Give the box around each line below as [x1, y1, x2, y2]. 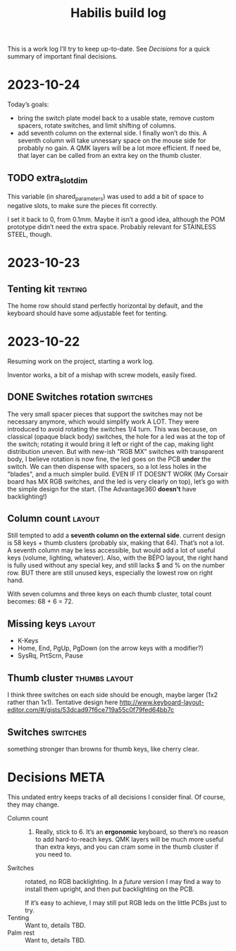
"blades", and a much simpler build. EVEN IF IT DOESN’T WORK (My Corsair [7, 470, 228, 478]
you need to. [35, 849, 72, 858]
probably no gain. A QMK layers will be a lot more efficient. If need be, [17, 144, 222, 152]
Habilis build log [70, 5, 167, 21]
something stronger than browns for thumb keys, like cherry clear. [7, 744, 199, 753]
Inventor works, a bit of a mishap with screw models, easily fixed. [7, 370, 197, 379]
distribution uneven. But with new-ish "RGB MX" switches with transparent [7, 447, 224, 455]
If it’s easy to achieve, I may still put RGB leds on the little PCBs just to [25, 898, 227, 907]
